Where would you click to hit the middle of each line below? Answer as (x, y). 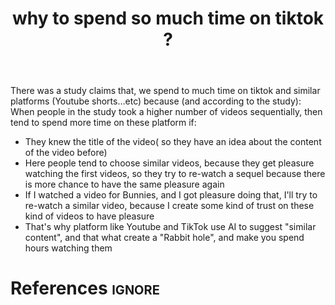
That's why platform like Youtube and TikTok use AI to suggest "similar (170, 227)
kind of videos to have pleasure (89, 216)
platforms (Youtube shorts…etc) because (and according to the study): (156, 101)
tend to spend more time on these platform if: (103, 123)
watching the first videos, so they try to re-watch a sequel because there (175, 174)
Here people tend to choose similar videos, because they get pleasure (169, 163)
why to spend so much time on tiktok (168, 18)
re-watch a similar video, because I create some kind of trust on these (169, 206)
